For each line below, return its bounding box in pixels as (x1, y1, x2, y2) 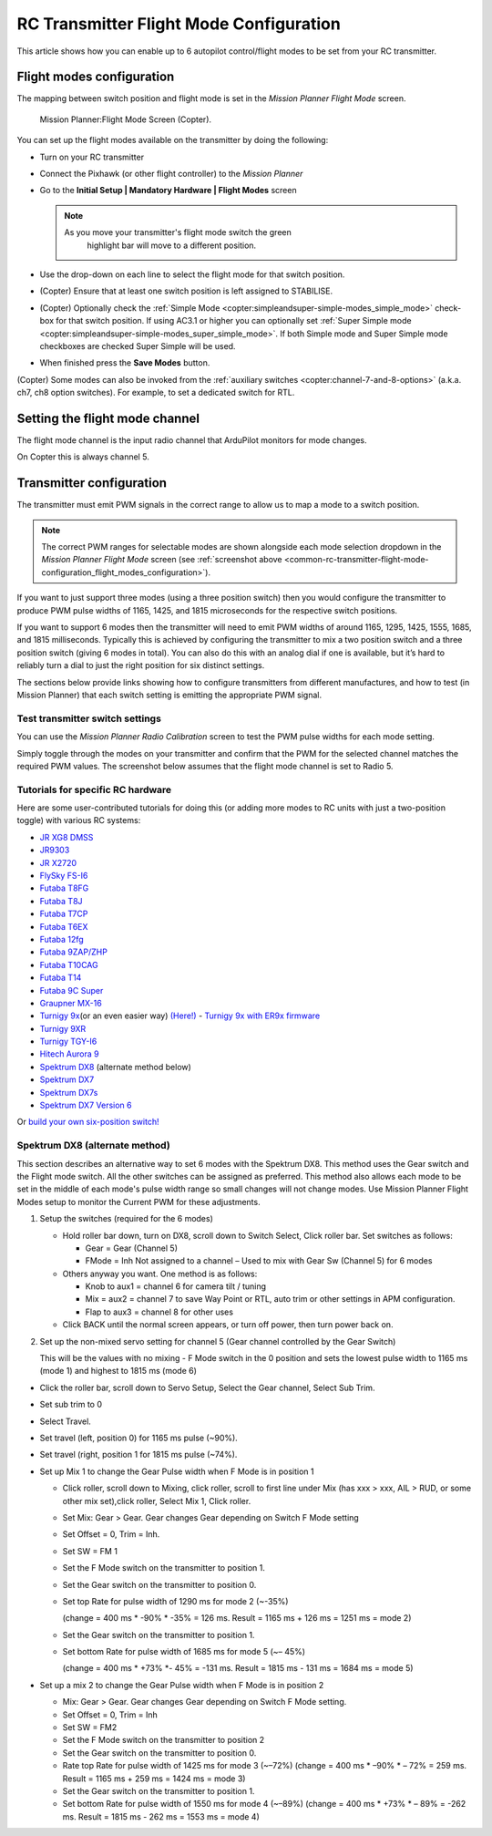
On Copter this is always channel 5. (16, 451, 149, 462)
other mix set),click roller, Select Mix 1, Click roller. (62, 1495, 251, 1506)
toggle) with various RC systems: (16, 815, 141, 826)
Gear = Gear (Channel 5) (85, 1243, 178, 1253)
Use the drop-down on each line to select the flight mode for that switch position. (39, 269, 345, 280)
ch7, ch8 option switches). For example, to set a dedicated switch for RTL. (16, 387, 295, 398)
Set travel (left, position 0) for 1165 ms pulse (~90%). (39, 1432, 239, 1443)
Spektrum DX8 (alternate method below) (39, 1061, 191, 1072)
